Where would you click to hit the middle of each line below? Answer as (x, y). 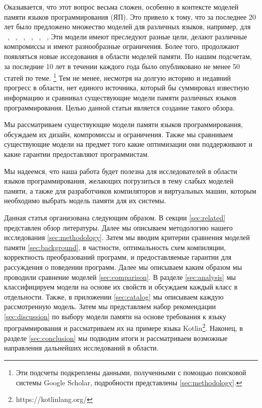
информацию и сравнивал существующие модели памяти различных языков (120, 97)
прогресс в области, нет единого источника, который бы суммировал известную (127, 88)
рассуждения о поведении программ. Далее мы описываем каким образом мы (123, 267)
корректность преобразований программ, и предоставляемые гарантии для (118, 257)
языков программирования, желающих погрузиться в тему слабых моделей (119, 181)
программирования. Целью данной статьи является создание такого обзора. (119, 107)
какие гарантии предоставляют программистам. (77, 154)
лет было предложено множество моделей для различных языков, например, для (127, 26)
